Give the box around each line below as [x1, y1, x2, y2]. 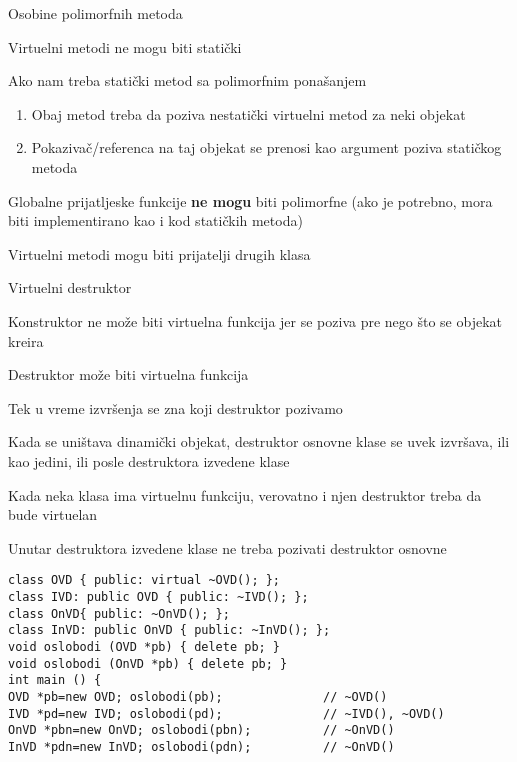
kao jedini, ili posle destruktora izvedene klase [8, 450, 290, 471]
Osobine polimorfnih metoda [8, 3, 183, 23]
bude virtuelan [8, 504, 98, 525]
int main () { [8, 673, 102, 688]
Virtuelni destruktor [8, 277, 132, 298]
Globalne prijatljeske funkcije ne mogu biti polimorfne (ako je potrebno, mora [8, 190, 493, 211]
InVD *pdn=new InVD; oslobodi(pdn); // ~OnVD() [8, 739, 395, 754]
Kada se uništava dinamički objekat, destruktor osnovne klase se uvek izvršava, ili [8, 431, 510, 452]
